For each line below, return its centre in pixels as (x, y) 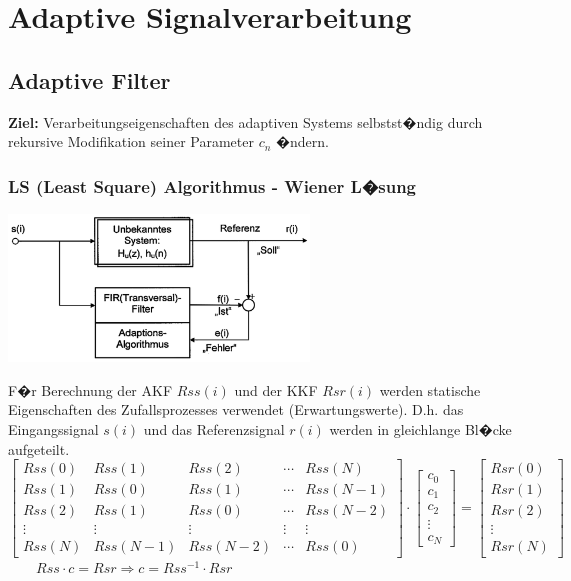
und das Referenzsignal (214, 428)
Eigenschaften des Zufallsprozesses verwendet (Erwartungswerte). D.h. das (236, 409)
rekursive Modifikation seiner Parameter (131, 141)
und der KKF (276, 389)
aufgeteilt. (39, 448)
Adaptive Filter (89, 79)
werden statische (430, 389)
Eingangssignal (53, 428)
